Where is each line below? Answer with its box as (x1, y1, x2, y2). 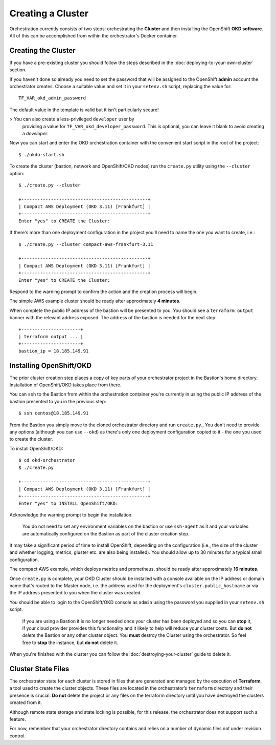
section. (9, 67, 27, 73)
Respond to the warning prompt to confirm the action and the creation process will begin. (9, 288, 198, 295)
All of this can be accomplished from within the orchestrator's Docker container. (9, 32, 178, 38)
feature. (9, 716, 27, 722)
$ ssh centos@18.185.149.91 (18, 410, 89, 416)
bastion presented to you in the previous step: (9, 398, 107, 404)
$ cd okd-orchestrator (18, 458, 76, 463)
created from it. (9, 699, 42, 706)
